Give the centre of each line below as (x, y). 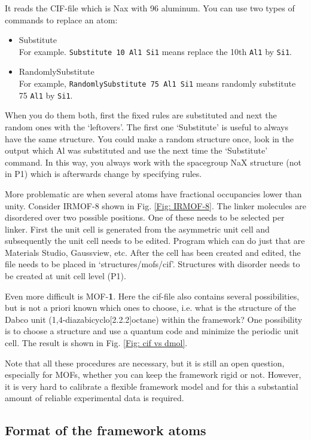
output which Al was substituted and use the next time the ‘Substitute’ (136, 150)
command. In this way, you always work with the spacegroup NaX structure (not (153, 162)
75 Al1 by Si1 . (46, 95)
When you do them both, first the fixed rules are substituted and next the (141, 115)
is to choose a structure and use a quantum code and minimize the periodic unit (152, 331)
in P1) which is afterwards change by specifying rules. (103, 174)
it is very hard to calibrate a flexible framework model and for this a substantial (152, 386)
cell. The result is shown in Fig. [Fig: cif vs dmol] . (96, 343)
